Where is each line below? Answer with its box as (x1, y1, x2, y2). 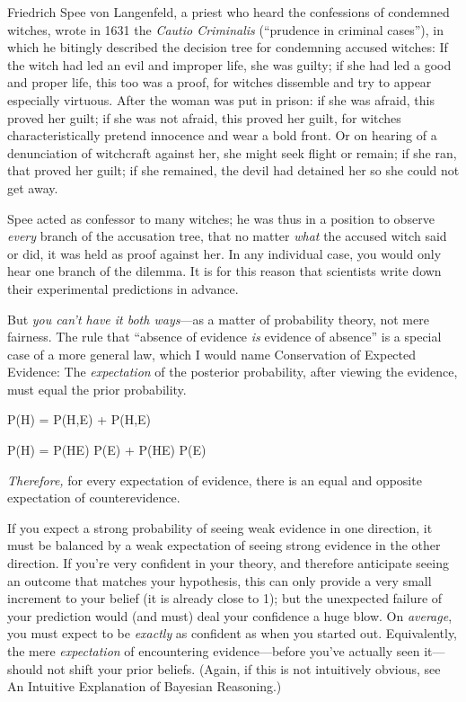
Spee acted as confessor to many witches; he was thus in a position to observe (7, 209, 435, 227)
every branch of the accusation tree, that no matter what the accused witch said (7, 227, 447, 245)
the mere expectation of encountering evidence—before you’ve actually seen (7, 642, 420, 660)
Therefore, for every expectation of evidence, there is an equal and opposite (7, 470, 422, 489)
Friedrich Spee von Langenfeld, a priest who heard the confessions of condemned (7, 3, 450, 21)
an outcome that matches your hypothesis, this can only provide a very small (7, 571, 432, 590)
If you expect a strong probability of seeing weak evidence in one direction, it (7, 518, 433, 537)
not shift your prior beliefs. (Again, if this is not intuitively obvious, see (47, 659, 441, 678)
